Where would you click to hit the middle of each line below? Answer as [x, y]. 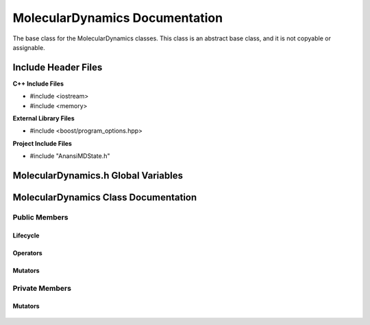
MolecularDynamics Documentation [118, 18]
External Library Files [44, 118]
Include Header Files [58, 67]
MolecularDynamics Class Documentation [105, 197]
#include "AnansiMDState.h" [70, 156]
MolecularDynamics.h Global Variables [98, 175]
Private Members [42, 288]
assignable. [29, 47]
